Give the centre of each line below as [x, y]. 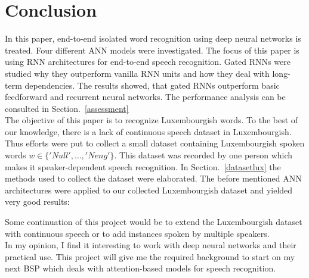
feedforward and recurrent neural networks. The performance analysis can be [145, 97]
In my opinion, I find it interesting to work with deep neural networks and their [151, 245]
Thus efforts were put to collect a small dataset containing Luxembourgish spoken [155, 143]
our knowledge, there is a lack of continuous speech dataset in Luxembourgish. [148, 131]
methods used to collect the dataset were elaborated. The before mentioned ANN [153, 178]
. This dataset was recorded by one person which [203, 155]
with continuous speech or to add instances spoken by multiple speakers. [137, 233]
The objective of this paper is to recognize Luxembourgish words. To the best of [152, 120]
